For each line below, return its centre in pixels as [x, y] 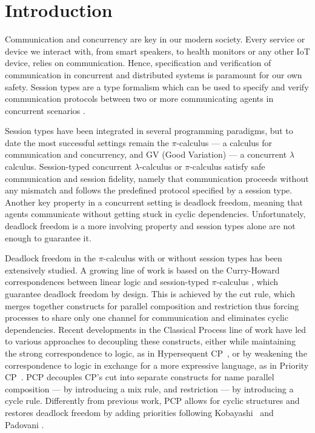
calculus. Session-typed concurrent [68, 166]
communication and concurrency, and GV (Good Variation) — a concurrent [146, 154]
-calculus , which [247, 282]
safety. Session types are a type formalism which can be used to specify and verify [157, 86]
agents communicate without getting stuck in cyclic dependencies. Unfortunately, [155, 214]
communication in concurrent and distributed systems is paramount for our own [154, 74]
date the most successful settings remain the [87, 142]
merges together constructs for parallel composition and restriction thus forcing [152, 305]
